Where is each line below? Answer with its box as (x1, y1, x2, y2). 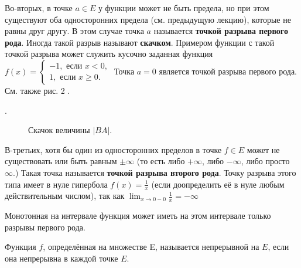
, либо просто (241, 155, 290, 167)
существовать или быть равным (5, 155, 117, 167)
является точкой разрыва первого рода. (159, 65, 297, 77)
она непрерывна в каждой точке (5, 252, 118, 264)
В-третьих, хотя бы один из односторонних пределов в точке (5, 143, 222, 155)
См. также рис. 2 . (5, 84, 70, 96)
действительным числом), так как (5, 189, 125, 202)
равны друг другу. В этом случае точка (5, 25, 144, 37)
